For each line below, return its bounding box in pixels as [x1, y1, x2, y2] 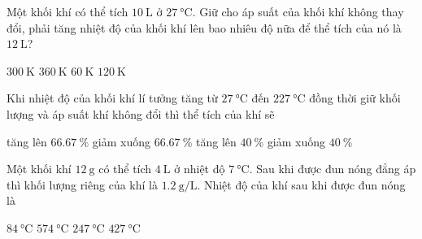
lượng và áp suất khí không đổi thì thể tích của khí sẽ [7, 105, 275, 122]
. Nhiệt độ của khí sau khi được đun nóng [197, 176, 406, 193]
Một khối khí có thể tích [7, 3, 128, 20]
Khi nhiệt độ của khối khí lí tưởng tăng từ [7, 89, 218, 106]
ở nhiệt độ [174, 160, 225, 177]
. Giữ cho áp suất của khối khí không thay [192, 3, 404, 20]
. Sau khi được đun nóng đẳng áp [249, 160, 416, 177]
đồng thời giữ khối [309, 89, 401, 106]
